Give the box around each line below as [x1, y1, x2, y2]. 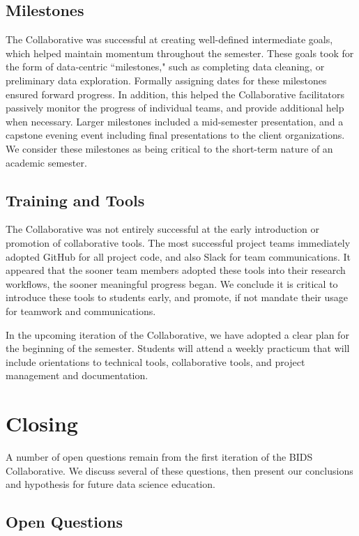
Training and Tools [6, 189, 145, 210]
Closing [6, 409, 78, 438]
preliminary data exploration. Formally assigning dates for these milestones [6, 72, 327, 87]
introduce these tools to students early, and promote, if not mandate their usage [6, 290, 348, 305]
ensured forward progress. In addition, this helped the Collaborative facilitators [6, 86, 345, 101]
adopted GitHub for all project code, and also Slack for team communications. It [6, 249, 351, 263]
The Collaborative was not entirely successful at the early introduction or [6, 222, 320, 236]
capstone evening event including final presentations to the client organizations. [6, 128, 345, 142]
